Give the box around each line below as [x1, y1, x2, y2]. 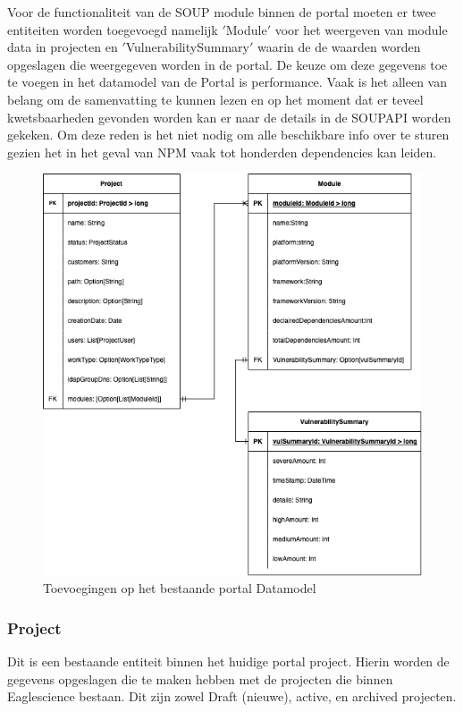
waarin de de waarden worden [257, 38, 421, 56]
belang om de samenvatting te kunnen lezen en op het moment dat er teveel [7, 89, 424, 108]
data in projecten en [7, 38, 118, 56]
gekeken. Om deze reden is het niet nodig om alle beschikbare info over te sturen [7, 125, 450, 144]
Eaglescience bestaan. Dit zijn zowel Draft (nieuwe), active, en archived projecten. [7, 687, 457, 706]
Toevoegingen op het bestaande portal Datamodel [43, 579, 316, 598]
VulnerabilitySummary [125, 38, 249, 56]
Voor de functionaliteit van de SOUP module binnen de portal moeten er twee [7, 3, 436, 21]
